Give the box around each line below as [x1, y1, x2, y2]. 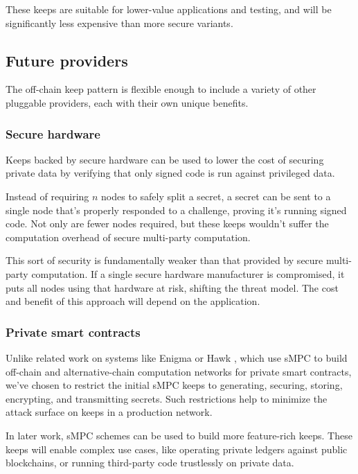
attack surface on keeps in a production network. [6, 405, 213, 419]
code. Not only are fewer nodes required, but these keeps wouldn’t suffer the [6, 216, 329, 231]
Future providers [6, 49, 128, 71]
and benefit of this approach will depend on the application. [6, 294, 260, 308]
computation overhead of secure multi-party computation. [6, 229, 251, 244]
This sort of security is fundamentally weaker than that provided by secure [6, 253, 323, 267]
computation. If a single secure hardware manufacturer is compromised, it [31, 266, 345, 281]
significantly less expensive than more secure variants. [6, 15, 233, 30]
